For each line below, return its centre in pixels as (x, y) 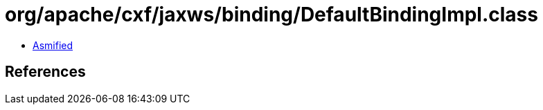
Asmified (53, 45)
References (45, 72)
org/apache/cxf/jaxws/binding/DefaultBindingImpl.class (271, 15)
